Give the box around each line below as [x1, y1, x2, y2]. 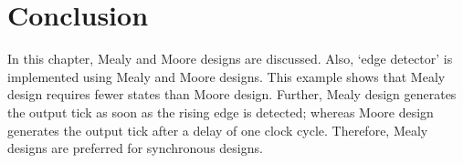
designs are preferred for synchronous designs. [7, 138, 263, 158]
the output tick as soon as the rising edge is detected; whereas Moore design [7, 102, 434, 121]
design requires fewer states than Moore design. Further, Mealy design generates [7, 85, 457, 104]
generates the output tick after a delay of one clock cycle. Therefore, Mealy [7, 120, 428, 139]
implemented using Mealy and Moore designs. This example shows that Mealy [7, 66, 446, 86]
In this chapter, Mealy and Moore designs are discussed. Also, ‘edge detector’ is [7, 49, 453, 68]
